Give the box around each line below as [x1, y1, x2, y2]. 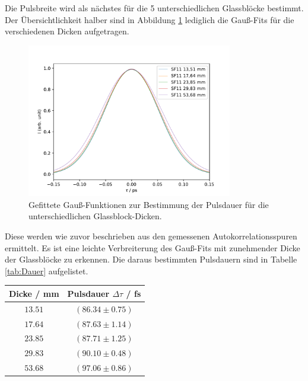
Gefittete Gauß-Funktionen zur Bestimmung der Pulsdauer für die [28, 198, 269, 210]
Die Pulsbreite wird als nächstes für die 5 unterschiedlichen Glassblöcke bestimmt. [5, 2, 304, 14]
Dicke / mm [9, 287, 59, 299]
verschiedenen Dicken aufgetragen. [5, 25, 129, 37]
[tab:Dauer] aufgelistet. [5, 264, 88, 277]
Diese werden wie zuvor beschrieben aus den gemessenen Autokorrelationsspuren [5, 229, 297, 242]
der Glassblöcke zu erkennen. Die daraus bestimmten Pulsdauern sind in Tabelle [5, 253, 297, 265]
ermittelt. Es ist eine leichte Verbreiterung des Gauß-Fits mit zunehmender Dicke [5, 241, 300, 254]
